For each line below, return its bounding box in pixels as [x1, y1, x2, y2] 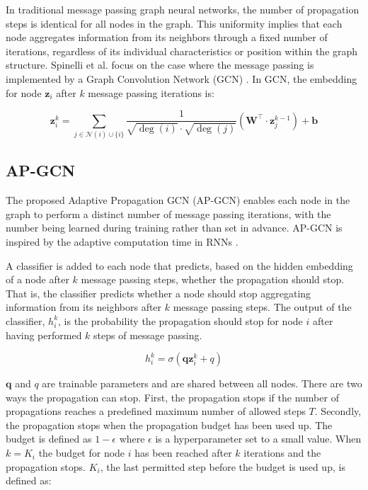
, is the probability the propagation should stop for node [58, 313, 303, 328]
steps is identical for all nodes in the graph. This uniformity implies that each [6, 16, 343, 30]
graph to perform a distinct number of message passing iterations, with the [6, 206, 331, 221]
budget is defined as [6, 431, 92, 446]
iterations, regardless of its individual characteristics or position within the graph [6, 43, 358, 58]
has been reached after [134, 445, 232, 460]
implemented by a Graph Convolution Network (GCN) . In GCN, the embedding [6, 71, 357, 86]
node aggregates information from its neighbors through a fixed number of [6, 30, 328, 45]
